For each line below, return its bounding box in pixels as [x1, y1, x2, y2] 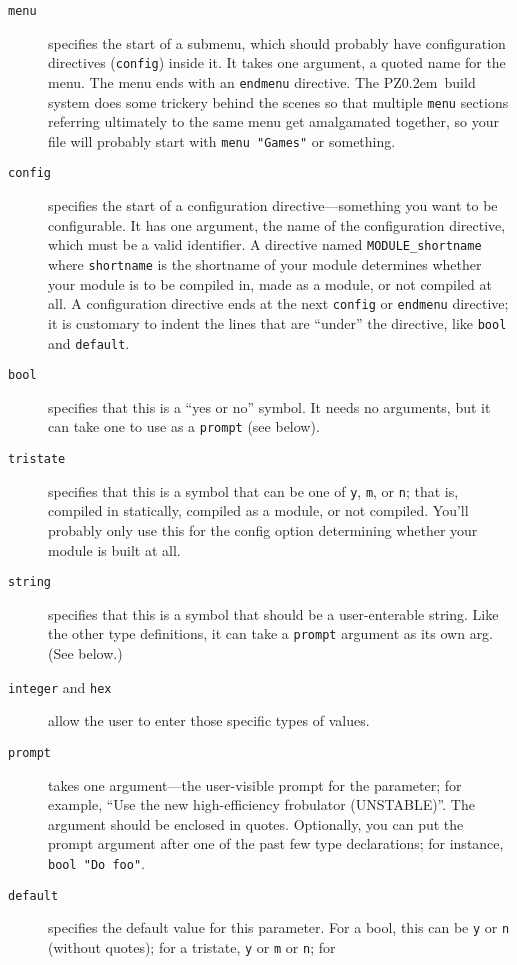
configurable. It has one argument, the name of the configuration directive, [48, 214, 506, 235]
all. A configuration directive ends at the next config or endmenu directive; [48, 293, 509, 314]
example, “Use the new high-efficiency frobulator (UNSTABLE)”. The [48, 794, 475, 815]
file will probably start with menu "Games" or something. [48, 130, 396, 151]
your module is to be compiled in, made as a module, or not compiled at [48, 273, 492, 294]
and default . [48, 332, 130, 353]
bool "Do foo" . [48, 852, 145, 873]
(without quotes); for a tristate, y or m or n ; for [48, 936, 336, 957]
